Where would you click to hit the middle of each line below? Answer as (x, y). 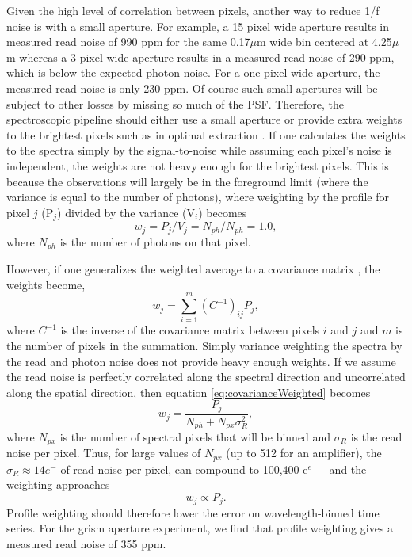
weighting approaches (58, 485)
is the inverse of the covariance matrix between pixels (190, 330)
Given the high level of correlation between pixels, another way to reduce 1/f (193, 10)
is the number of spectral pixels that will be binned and (195, 436)
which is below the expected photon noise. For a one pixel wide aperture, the (193, 72)
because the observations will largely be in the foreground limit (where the (187, 181)
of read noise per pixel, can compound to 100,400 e (184, 469)
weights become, (46, 284)
